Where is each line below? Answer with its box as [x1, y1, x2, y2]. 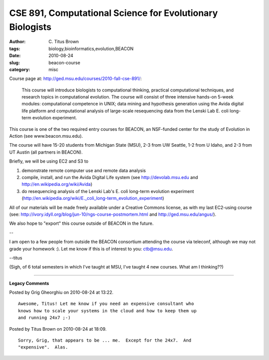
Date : [9, 53, 21, 59]
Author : [9, 39, 26, 45]
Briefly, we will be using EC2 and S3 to [9, 158, 89, 164]
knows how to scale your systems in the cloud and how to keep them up [18, 308, 197, 313]
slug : [9, 60, 20, 66]
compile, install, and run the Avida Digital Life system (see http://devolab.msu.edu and [21, 174, 198, 180]
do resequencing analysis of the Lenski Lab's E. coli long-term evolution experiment [21, 188, 194, 194]
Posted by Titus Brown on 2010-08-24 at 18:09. [9, 326, 107, 332]
